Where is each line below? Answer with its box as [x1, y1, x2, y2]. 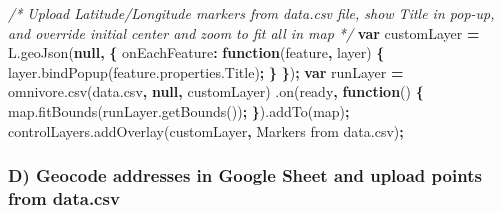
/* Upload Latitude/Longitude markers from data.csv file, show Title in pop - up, [8, 3, 495, 23]
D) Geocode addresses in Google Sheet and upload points [8, 163, 482, 188]
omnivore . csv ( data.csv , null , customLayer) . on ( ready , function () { [8, 81, 424, 102]
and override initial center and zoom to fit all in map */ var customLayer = [8, 22, 480, 43]
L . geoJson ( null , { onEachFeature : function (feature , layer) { [8, 42, 385, 63]
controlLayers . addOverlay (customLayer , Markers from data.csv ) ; [8, 120, 404, 141]
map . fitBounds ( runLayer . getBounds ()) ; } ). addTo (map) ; [8, 100, 350, 121]
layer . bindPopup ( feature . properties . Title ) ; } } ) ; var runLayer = [8, 61, 404, 82]
